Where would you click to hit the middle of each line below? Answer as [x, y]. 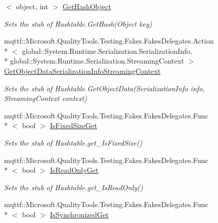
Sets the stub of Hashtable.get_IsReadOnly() [74, 187]
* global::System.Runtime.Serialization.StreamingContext [94, 61]
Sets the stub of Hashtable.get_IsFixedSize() [73, 142]
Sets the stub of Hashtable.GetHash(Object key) [78, 23]
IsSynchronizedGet [79, 214]
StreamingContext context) [46, 98]
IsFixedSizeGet [74, 125]
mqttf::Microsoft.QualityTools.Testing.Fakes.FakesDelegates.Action [109, 41]
